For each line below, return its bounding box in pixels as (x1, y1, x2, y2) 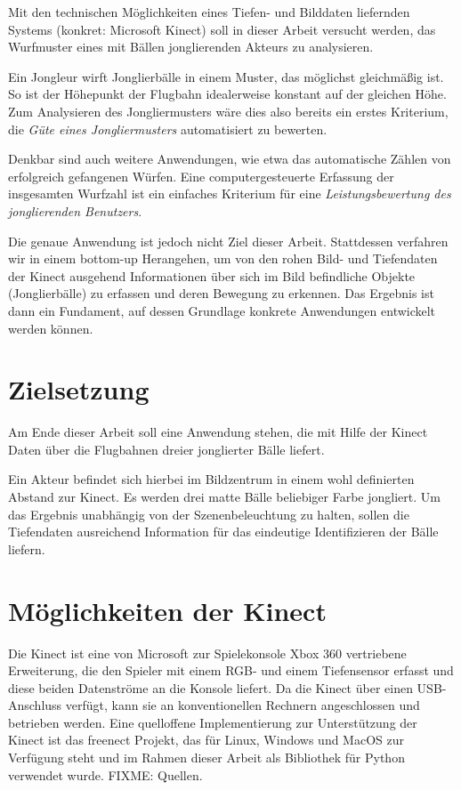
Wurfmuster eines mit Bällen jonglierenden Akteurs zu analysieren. (8, 37, 374, 56)
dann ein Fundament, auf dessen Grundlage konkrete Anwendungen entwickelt (8, 301, 436, 319)
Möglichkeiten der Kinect (8, 592, 327, 628)
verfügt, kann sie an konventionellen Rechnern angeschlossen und (65, 696, 420, 714)
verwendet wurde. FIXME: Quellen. (8, 765, 203, 784)
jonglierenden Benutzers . (8, 201, 142, 220)
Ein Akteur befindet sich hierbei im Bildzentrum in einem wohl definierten (8, 470, 415, 488)
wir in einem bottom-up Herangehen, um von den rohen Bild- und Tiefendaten (8, 249, 438, 268)
